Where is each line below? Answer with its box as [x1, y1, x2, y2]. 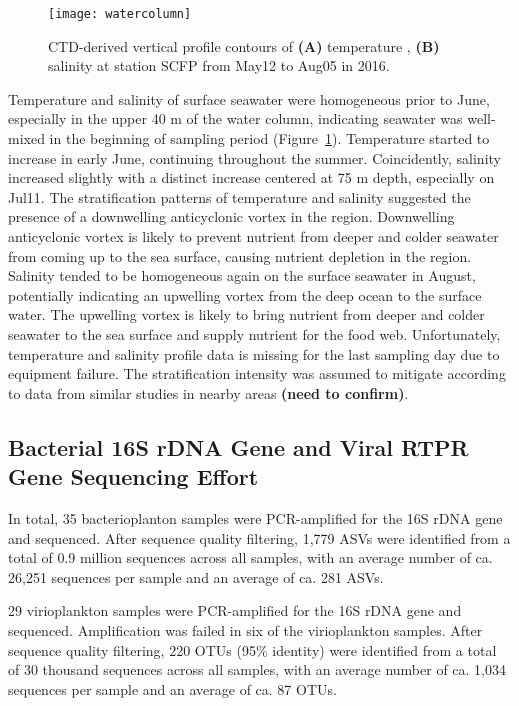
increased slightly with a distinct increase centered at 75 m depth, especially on [8, 167, 495, 188]
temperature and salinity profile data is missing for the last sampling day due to [8, 343, 500, 364]
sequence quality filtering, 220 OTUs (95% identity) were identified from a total [8, 639, 497, 660]
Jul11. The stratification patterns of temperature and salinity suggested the [8, 186, 471, 207]
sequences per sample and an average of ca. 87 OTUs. [8, 678, 337, 699]
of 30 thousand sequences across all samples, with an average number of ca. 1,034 [8, 659, 506, 680]
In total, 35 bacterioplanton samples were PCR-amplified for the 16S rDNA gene [8, 507, 503, 528]
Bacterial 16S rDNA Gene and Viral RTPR [8, 431, 469, 462]
